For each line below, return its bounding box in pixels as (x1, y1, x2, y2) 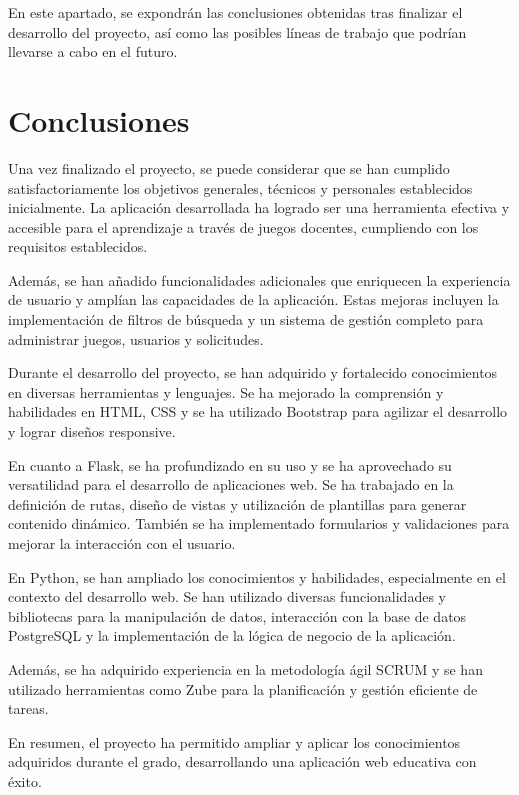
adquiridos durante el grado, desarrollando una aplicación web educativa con (8, 751, 477, 772)
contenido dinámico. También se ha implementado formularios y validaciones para (8, 513, 510, 534)
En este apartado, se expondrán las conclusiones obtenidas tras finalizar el (8, 2, 463, 22)
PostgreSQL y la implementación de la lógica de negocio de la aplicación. (8, 625, 456, 646)
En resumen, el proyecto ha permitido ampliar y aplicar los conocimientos (8, 731, 461, 752)
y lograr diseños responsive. (8, 421, 176, 442)
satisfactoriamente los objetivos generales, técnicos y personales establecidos (8, 177, 473, 198)
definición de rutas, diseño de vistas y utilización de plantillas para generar (8, 493, 467, 514)
